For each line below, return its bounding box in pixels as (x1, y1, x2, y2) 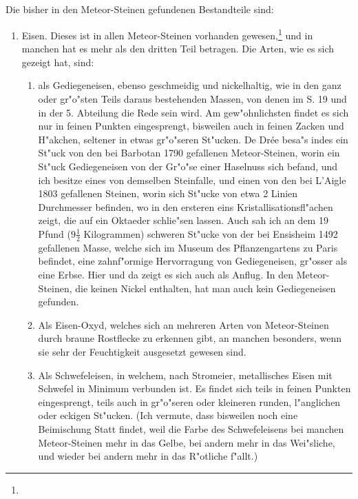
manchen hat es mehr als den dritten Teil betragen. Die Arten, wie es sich (21, 41, 335, 56)
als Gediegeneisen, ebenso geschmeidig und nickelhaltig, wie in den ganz (38, 78, 341, 92)
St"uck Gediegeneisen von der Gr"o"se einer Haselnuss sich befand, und (38, 159, 338, 173)
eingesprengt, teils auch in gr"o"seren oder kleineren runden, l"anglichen (38, 394, 341, 409)
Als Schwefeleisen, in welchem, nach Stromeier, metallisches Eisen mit (38, 367, 333, 382)
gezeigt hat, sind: (21, 54, 94, 69)
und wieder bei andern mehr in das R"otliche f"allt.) (38, 449, 258, 463)
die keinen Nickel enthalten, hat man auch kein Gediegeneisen (75, 281, 336, 295)
